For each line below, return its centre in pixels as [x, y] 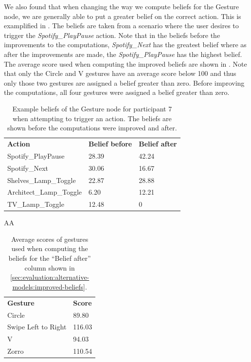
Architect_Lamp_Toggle [45, 192]
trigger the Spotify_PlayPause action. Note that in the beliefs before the [112, 35]
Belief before [110, 143]
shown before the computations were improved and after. [92, 128]
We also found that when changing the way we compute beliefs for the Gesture [121, 6]
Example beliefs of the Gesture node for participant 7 [92, 108]
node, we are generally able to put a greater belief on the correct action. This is [123, 16]
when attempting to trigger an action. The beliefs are [92, 118]
